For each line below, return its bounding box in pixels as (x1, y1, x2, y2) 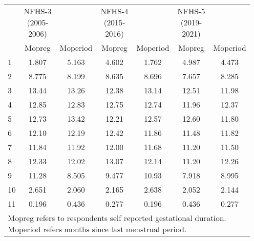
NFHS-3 (23, 5, 52, 17)
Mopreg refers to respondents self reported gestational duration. (8, 212, 227, 223)
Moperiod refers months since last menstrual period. (8, 223, 187, 235)
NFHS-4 (100, 5, 128, 17)
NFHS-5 (177, 5, 205, 17)
